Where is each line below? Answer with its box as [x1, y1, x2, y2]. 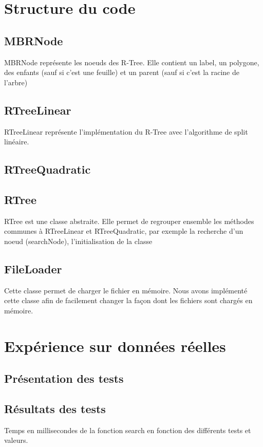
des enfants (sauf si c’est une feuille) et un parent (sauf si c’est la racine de [4, 67, 239, 78]
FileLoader [4, 260, 62, 276]
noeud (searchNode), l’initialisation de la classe [4, 235, 153, 246]
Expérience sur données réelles [4, 335, 226, 356]
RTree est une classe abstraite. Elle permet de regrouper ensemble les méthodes [4, 215, 254, 226]
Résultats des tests [4, 401, 106, 417]
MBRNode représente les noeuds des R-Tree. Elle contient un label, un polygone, [4, 57, 259, 67]
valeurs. [4, 435, 28, 445]
